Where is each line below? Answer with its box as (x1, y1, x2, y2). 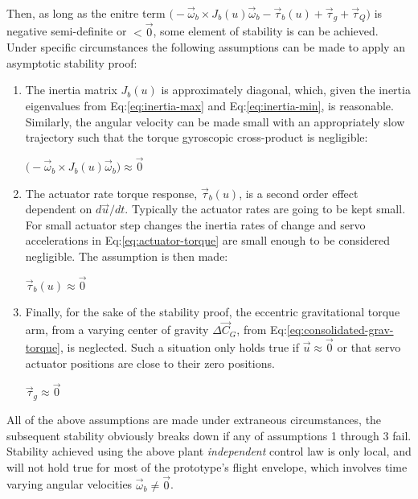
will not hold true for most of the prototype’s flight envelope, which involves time (6, 458, 408, 475)
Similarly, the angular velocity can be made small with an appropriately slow (25, 113, 405, 130)
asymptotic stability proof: (6, 54, 137, 71)
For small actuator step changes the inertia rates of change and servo (25, 216, 366, 233)
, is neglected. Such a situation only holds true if (60, 339, 300, 356)
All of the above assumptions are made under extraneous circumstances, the (6, 410, 382, 427)
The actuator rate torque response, (25, 184, 198, 201)
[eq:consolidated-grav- (286, 321, 394, 338)
